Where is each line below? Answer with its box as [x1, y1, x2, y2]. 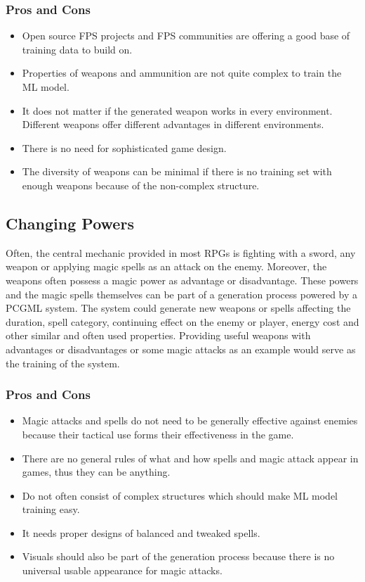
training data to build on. [22, 42, 133, 56]
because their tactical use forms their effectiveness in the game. [22, 426, 294, 441]
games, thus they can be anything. [22, 464, 171, 479]
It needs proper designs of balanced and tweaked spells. [22, 525, 260, 540]
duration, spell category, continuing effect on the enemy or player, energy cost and [6, 314, 359, 329]
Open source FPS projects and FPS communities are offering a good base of [22, 28, 350, 43]
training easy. [22, 502, 80, 517]
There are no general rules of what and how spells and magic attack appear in [22, 450, 359, 465]
